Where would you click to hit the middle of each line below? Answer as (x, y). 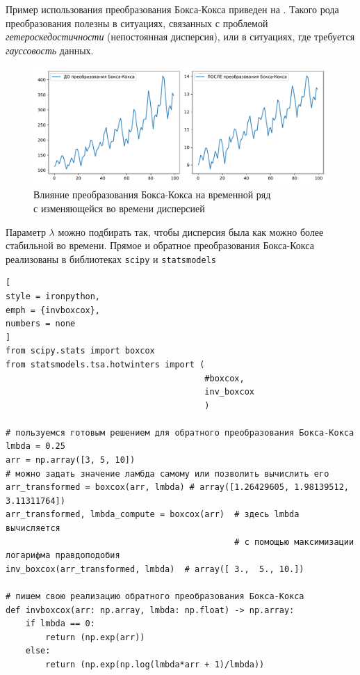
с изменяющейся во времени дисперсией (119, 208)
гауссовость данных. (50, 50)
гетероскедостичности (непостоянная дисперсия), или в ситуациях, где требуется (180, 37)
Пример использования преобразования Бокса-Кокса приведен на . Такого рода (172, 9)
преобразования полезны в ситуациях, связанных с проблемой (137, 23)
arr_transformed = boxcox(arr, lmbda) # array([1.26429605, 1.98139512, (177, 487)
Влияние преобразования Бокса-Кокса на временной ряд (152, 194)
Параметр (26, 231)
